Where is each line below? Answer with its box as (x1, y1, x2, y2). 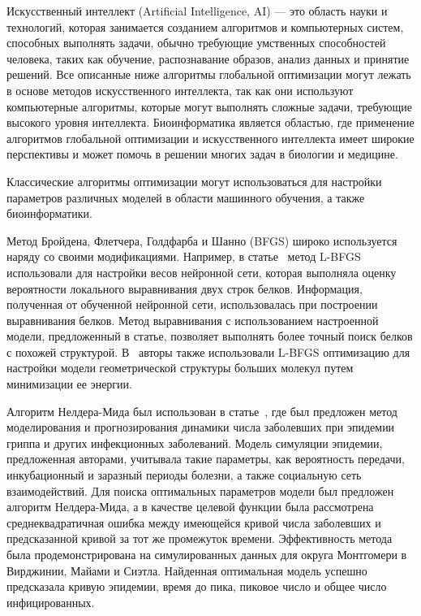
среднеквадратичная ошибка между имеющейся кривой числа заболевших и (6, 514, 381, 531)
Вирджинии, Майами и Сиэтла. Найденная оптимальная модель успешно (6, 562, 367, 579)
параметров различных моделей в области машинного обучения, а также (6, 189, 365, 206)
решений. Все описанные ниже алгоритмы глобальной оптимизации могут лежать (6, 66, 411, 83)
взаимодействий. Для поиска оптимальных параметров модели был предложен (6, 482, 394, 499)
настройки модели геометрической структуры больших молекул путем (6, 359, 354, 376)
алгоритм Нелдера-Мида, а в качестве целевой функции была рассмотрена (6, 498, 374, 515)
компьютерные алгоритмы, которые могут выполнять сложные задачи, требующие (6, 98, 412, 115)
